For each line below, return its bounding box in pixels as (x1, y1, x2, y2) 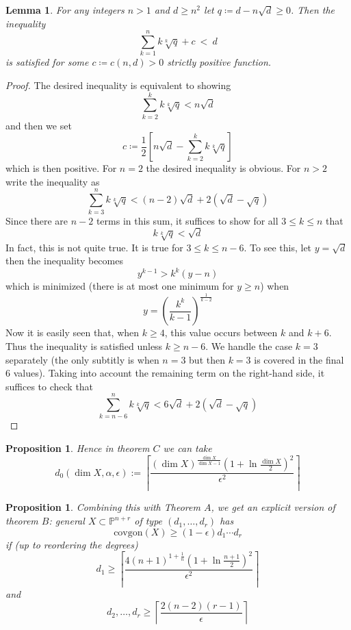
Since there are (5, 213, 68, 227)
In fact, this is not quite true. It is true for (5, 240, 183, 254)
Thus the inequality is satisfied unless (5, 338, 163, 353)
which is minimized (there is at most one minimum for (5, 279, 234, 293)
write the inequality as (5, 174, 100, 188)
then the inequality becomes (5, 253, 123, 268)
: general (49, 514, 85, 528)
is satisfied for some (5, 55, 89, 69)
